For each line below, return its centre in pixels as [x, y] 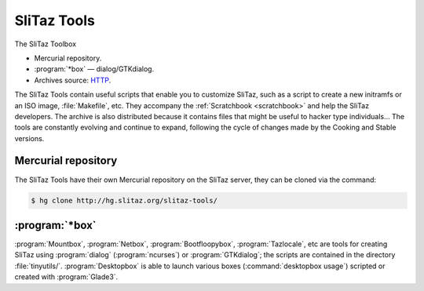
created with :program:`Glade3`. [66, 277]
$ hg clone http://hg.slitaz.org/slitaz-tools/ [124, 200]
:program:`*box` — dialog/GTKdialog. [94, 69]
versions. [29, 138]
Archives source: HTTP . [73, 80]
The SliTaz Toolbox [46, 44]
